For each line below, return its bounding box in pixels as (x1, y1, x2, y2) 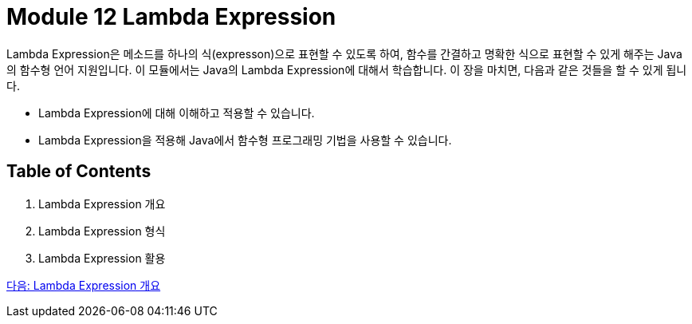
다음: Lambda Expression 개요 (6, 278, 161, 292)
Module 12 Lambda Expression (6, 3, 336, 30)
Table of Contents (6, 161, 151, 182)
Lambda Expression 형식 (38, 223, 166, 238)
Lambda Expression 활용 (38, 251, 166, 265)
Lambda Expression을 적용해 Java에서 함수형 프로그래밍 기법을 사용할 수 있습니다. (38, 132, 452, 147)
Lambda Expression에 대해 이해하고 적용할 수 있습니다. (38, 105, 315, 120)
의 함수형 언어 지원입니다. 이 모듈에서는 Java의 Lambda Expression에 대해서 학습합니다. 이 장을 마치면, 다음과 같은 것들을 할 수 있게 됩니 (6, 62, 687, 77)
